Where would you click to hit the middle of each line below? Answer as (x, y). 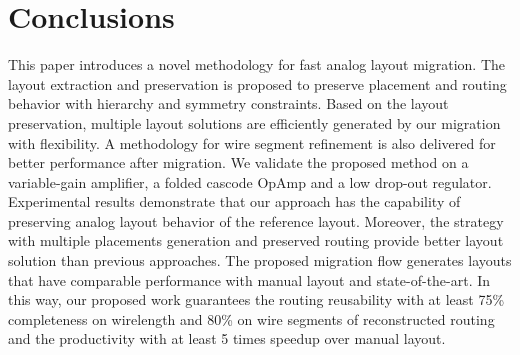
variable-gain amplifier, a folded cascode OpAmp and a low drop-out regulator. (250, 181)
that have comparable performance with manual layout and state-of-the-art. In (249, 279)
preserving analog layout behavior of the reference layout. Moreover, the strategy (256, 220)
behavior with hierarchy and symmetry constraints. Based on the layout (228, 103)
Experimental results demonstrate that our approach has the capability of (234, 201)
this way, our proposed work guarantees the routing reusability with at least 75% (256, 299)
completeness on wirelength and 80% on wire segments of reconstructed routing (251, 318)
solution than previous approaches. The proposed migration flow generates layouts (260, 260)
